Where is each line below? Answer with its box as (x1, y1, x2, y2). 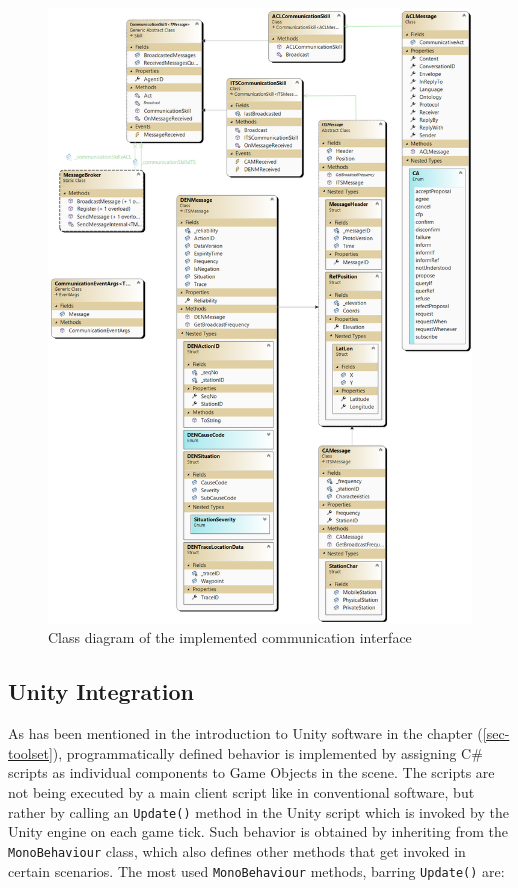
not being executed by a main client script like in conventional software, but (8, 782, 475, 803)
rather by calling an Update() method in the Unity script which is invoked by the (8, 801, 509, 822)
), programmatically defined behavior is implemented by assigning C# (52, 742, 483, 763)
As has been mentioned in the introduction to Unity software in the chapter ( (8, 723, 483, 744)
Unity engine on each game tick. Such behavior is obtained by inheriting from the (8, 821, 508, 842)
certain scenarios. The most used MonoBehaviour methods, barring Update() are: (8, 860, 505, 881)
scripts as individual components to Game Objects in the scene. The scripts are (8, 762, 495, 783)
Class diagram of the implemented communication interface (48, 627, 412, 648)
